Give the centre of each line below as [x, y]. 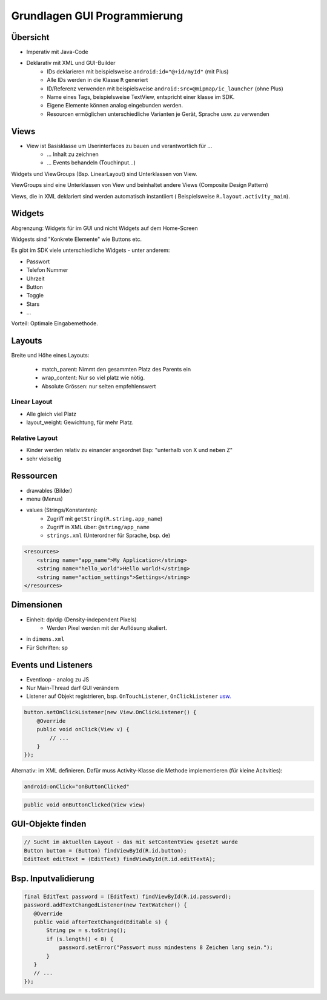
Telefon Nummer [47, 270]
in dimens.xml [45, 639]
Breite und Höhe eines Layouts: [50, 356]
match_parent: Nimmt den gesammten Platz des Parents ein [116, 369]
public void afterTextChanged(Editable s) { [101, 922]
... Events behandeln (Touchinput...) [91, 163]
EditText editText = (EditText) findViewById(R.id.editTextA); [120, 859]
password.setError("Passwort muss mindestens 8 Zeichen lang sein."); [166, 948]
